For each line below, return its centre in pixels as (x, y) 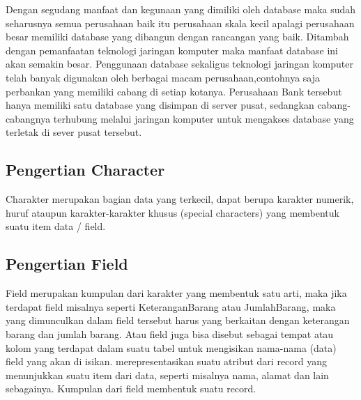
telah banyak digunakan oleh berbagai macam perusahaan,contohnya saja (163, 77)
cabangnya (28, 118)
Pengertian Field (67, 264)
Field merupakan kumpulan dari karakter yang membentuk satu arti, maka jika (176, 293)
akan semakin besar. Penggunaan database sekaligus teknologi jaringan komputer (179, 64)
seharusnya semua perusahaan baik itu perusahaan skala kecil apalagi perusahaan (180, 23)
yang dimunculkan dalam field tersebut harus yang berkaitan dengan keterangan (178, 320)
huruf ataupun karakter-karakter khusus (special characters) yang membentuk (172, 212)
